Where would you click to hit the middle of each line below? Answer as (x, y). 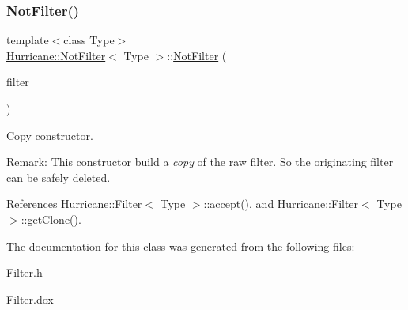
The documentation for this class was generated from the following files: (181, 246)
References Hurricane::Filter (74, 204)
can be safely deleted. (59, 177)
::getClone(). (51, 219)
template (28, 40)
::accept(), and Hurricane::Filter (281, 204)
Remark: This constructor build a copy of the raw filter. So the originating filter (200, 162)
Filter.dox (30, 299)
